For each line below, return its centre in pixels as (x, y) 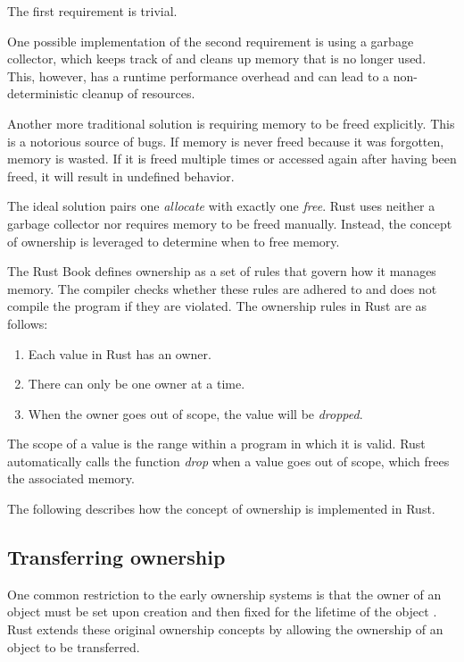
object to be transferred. (74, 646)
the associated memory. (71, 478)
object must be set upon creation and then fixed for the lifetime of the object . (222, 612)
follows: (28, 323)
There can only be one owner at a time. (137, 384)
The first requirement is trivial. (92, 11)
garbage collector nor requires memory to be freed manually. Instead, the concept (230, 223)
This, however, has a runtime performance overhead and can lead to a (199, 75)
